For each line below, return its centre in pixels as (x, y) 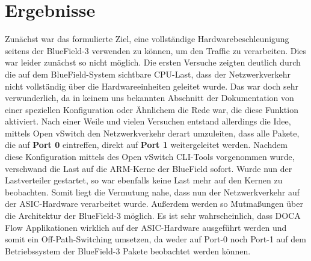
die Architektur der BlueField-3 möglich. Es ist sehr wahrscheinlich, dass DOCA (153, 216)
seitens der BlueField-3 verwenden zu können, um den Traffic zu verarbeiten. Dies (156, 50)
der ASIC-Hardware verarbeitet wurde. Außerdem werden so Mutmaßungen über (154, 204)
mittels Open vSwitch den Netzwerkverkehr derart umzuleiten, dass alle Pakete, (152, 133)
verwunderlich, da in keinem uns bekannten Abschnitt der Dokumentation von (149, 98)
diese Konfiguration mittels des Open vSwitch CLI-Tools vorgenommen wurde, (150, 157)
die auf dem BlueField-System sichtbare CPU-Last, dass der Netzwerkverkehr (148, 74)
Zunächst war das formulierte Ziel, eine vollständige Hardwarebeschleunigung (147, 39)
